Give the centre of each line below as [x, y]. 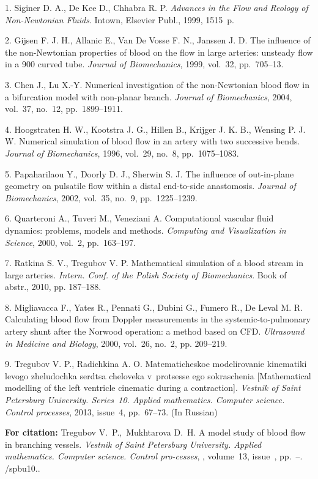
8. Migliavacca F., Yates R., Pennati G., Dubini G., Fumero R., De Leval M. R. [154, 307]
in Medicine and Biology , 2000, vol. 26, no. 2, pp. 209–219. [116, 343]
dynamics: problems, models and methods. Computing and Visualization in [146, 230]
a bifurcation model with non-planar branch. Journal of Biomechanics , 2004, [149, 96]
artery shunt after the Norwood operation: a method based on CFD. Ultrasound [155, 331]
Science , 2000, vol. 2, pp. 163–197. [70, 242]
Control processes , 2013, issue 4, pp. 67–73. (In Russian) [111, 411]
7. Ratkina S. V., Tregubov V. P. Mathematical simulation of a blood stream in [154, 263]
